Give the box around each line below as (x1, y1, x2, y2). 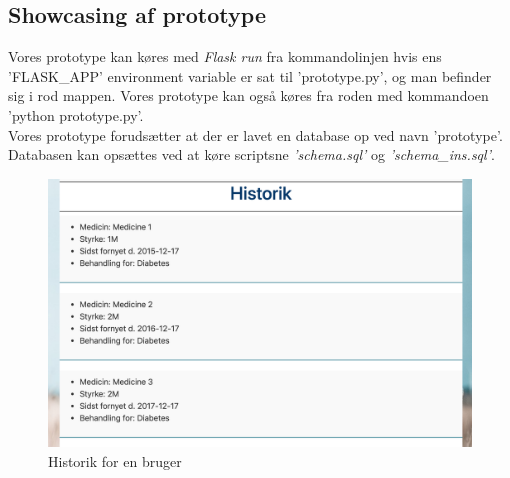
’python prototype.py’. (8, 104, 144, 125)
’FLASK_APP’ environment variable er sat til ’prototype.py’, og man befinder (8, 65, 492, 86)
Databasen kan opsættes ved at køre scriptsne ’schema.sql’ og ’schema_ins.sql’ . (8, 144, 495, 165)
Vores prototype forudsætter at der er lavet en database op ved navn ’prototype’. (8, 124, 503, 145)
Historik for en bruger (48, 450, 182, 471)
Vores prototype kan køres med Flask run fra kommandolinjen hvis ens (8, 46, 442, 67)
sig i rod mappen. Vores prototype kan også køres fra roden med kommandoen (8, 85, 489, 106)
